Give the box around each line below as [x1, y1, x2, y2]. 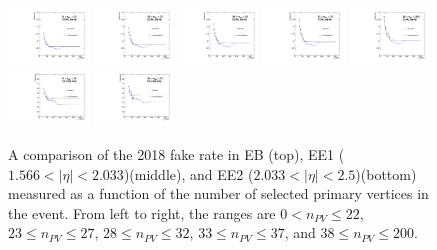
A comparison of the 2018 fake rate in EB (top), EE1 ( [8, 144, 345, 165]
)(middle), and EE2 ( [123, 163, 254, 184]
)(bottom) [355, 163, 417, 184]
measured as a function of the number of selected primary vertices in [8, 183, 429, 204]
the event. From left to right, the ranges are [8, 202, 276, 223]
